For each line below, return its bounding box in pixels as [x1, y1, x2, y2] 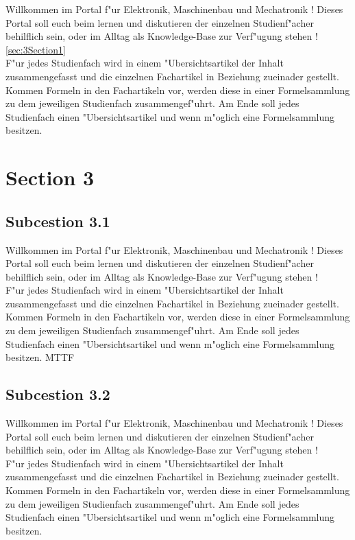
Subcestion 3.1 [5, 210, 110, 231]
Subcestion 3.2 [5, 384, 110, 405]
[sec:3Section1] [5, 42, 66, 56]
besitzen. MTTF [5, 350, 75, 364]
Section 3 [5, 163, 95, 191]
